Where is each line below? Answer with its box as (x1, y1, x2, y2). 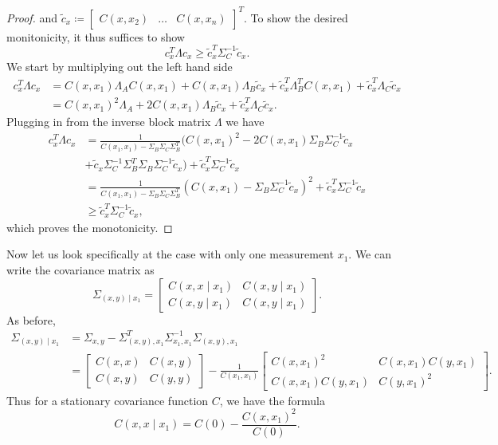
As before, (6, 311, 56, 328)
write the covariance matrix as (6, 262, 155, 278)
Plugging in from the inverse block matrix (6, 113, 211, 130)
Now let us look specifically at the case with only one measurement (6, 246, 334, 262)
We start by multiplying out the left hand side (6, 58, 233, 75)
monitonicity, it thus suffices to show (6, 28, 185, 45)
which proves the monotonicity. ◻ (6, 219, 173, 235)
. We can (348, 246, 391, 262)
